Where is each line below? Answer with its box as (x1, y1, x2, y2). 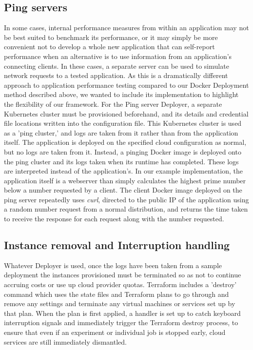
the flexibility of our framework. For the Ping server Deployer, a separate (4, 98, 222, 109)
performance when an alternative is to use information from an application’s (4, 51, 232, 61)
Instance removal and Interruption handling (4, 237, 230, 253)
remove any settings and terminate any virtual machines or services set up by (4, 298, 235, 309)
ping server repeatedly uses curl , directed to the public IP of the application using (4, 194, 249, 204)
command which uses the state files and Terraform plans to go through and (4, 289, 229, 299)
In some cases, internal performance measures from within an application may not (4, 22, 249, 33)
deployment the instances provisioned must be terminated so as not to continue (4, 270, 241, 280)
